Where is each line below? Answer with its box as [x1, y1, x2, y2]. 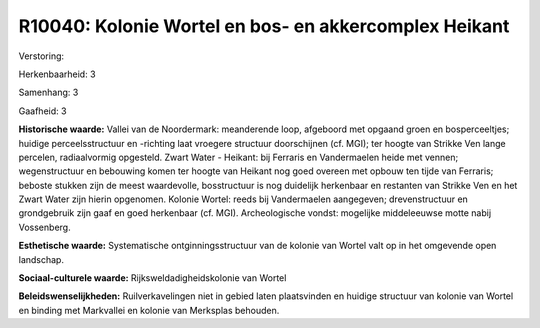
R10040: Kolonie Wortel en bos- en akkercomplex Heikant [18, 15, 510, 37]
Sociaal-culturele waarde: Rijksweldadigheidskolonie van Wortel [18, 272, 287, 284]
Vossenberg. [18, 221, 71, 233]
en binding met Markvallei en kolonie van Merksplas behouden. [18, 304, 280, 316]
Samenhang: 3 [18, 86, 79, 99]
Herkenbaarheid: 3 [18, 68, 96, 80]
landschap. [18, 253, 65, 265]
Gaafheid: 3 [18, 105, 67, 117]
